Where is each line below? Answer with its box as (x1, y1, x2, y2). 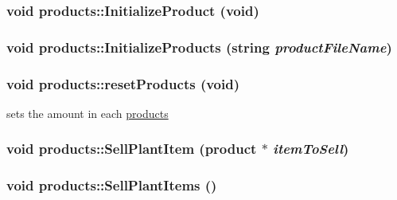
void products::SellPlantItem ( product (6, 139, 257, 159)
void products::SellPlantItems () (6, 175, 217, 195)
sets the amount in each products (6, 104, 169, 121)
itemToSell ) (273, 139, 349, 159)
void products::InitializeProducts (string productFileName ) (6, 37, 392, 57)
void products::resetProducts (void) (6, 73, 239, 93)
